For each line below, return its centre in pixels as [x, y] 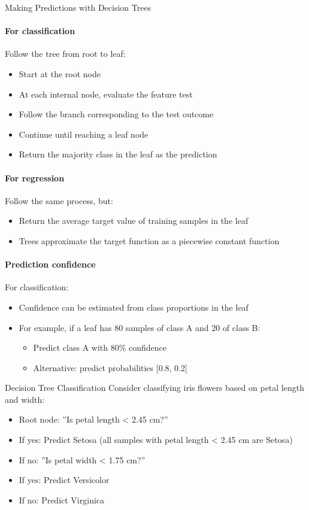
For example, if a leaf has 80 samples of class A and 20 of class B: [140, 327]
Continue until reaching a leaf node [84, 134]
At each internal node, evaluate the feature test [106, 94]
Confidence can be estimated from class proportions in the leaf [134, 307]
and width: [25, 399]
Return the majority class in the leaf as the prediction [118, 154]
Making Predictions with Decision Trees [78, 7]
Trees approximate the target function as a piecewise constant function [149, 240]
